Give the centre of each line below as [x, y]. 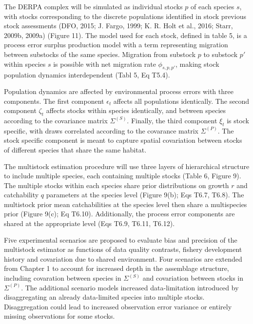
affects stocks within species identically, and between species [136, 110]
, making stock [197, 64]
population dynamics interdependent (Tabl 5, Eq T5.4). [87, 75]
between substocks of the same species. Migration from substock [100, 54]
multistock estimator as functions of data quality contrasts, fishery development [123, 249]
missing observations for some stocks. [59, 316]
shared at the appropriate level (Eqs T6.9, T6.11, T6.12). [89, 223]
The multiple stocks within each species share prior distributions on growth [117, 185]
